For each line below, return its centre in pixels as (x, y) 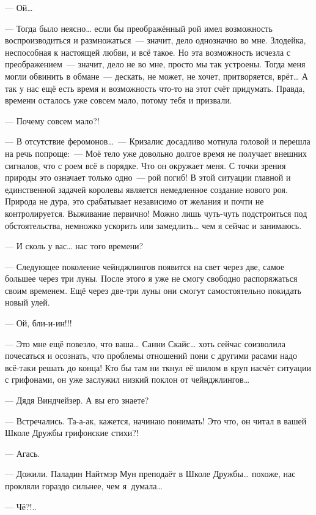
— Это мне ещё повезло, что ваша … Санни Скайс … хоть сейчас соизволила (145, 343)
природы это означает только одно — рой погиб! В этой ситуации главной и (148, 177)
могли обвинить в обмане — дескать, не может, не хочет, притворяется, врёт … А (156, 76)
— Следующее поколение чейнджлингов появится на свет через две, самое (145, 266)
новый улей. (28, 302)
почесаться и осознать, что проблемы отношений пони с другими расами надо (151, 355)
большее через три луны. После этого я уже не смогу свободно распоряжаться (151, 278)
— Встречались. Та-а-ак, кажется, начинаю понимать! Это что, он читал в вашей (156, 420)
